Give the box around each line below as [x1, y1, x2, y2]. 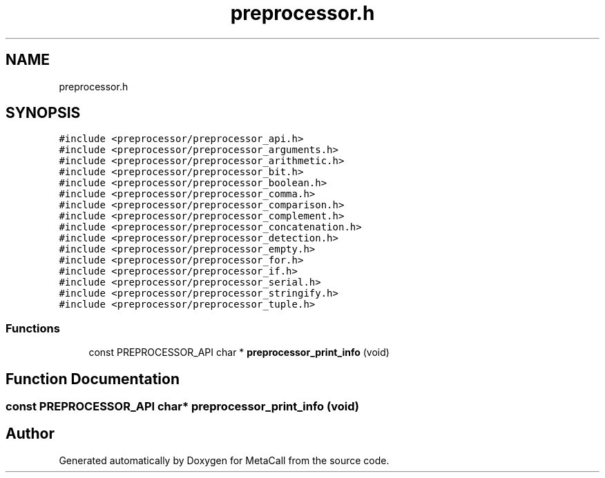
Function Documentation [6, 370, 180, 388]
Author [6, 425, 55, 443]
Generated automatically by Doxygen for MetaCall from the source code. [59, 454, 390, 466]
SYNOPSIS [6, 104, 81, 122]
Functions [6, 321, 60, 335]
